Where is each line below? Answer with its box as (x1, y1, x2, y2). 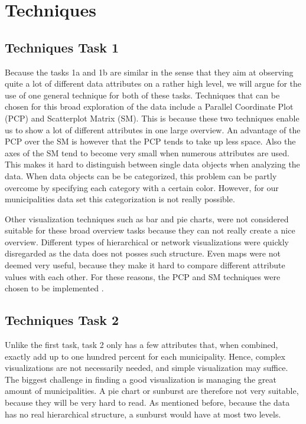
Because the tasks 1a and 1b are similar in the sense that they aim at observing (5, 65, 294, 78)
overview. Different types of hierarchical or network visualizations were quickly (5, 235, 289, 248)
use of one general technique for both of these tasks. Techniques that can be (5, 88, 280, 101)
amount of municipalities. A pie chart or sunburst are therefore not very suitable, (5, 384, 299, 397)
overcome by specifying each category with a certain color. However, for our (5, 181, 279, 193)
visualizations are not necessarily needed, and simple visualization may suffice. (5, 361, 288, 374)
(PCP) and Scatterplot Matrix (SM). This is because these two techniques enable (5, 111, 300, 124)
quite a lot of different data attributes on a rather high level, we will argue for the (5, 77, 301, 90)
